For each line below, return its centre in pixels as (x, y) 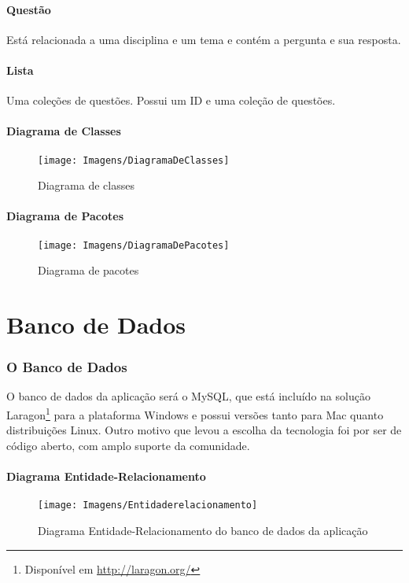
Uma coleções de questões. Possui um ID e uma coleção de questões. (171, 100)
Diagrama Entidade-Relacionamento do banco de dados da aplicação (203, 530)
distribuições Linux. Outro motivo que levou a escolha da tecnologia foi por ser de (204, 430)
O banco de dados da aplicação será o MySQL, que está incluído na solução (188, 396)
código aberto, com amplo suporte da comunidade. (128, 445)
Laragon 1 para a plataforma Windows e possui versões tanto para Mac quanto (195, 413)
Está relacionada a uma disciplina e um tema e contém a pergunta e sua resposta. (204, 39)
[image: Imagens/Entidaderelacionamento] (148, 506)
